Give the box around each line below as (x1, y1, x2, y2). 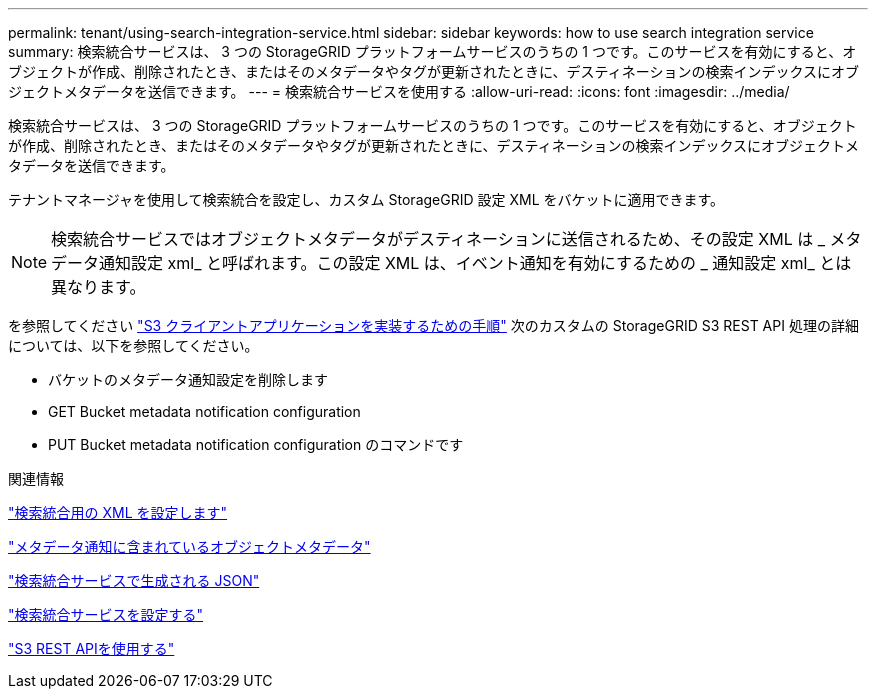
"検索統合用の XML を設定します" (8, 504, 228, 521)
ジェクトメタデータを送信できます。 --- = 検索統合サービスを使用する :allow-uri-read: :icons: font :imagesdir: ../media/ (8, 83, 790, 100)
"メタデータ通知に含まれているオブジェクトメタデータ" (8, 538, 371, 555)
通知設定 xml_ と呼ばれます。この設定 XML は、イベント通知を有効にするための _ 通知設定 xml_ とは (99, 253, 852, 273)
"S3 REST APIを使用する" (8, 640, 175, 657)
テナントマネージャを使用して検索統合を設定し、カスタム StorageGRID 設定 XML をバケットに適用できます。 (8, 191, 725, 208)
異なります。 (51, 277, 146, 297)
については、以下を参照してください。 (8, 337, 259, 354)
